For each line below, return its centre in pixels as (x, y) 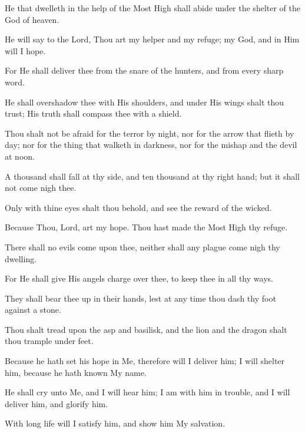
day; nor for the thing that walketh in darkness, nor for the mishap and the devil (151, 145)
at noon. (20, 156)
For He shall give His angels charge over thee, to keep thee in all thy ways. (139, 278)
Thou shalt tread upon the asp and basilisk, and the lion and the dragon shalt (146, 329)
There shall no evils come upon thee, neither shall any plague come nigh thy (142, 247)
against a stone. (33, 310)
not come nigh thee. (41, 188)
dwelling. (21, 258)
